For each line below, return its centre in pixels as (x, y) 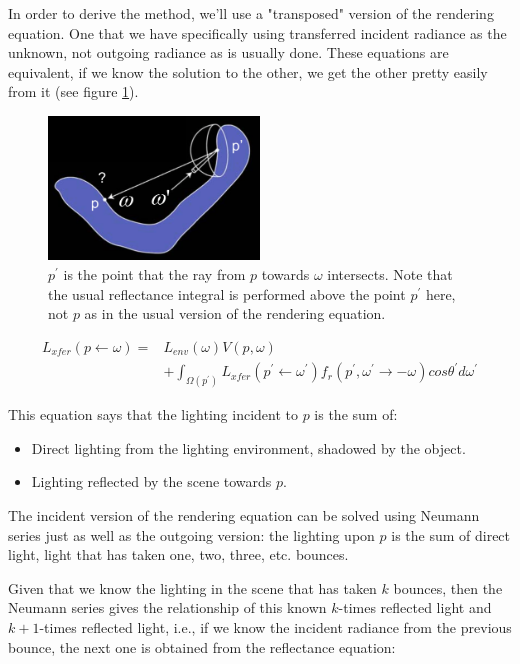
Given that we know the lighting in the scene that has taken (192, 587)
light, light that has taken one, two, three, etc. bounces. (178, 554)
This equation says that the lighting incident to (153, 414)
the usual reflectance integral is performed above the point (227, 293)
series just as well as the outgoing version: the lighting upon (191, 534)
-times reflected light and (415, 607)
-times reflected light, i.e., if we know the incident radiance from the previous (275, 627)
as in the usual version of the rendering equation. (235, 313)
